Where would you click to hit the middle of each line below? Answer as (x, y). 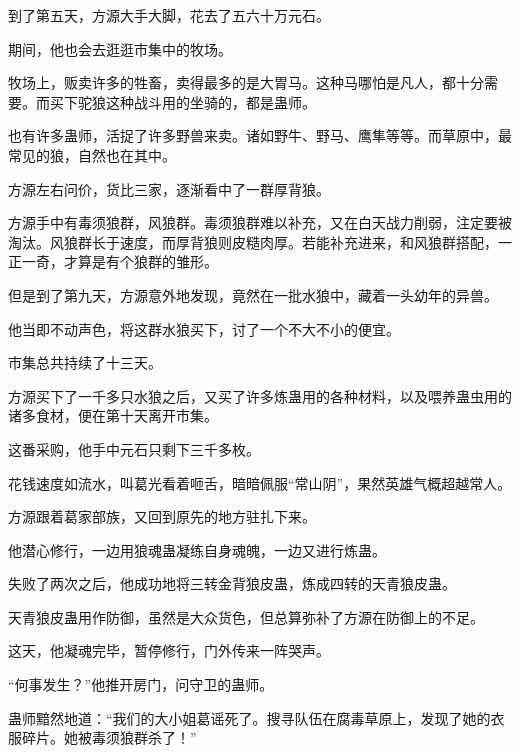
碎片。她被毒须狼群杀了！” (109, 737)
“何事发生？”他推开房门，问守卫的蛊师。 (141, 684)
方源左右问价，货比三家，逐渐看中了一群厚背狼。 (169, 188)
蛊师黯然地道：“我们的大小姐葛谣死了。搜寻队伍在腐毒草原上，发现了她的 (249, 717)
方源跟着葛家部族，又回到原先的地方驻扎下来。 (162, 516)
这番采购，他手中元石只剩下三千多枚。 (134, 448)
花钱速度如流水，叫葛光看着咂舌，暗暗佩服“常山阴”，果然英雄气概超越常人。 (260, 482)
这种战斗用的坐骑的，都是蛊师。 (210, 101)
